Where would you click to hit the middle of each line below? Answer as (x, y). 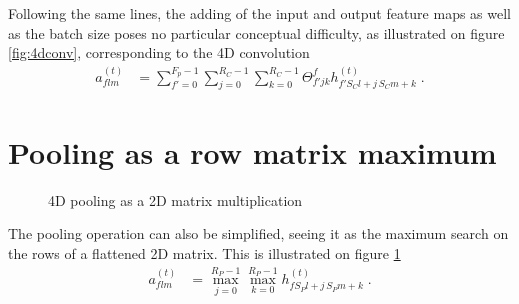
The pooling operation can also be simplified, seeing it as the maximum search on (258, 233)
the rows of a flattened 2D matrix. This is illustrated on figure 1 (204, 252)
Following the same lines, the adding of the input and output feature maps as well (260, 13)
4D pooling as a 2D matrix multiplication (175, 199)
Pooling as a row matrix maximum (252, 151)
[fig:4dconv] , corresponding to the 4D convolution (159, 52)
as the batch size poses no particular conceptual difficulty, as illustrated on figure (256, 32)
